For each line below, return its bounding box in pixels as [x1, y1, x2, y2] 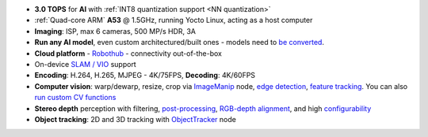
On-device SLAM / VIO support [34, 59, 136, 68]
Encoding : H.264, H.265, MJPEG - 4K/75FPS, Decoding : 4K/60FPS [34, 71, 256, 80]
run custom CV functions [34, 93, 117, 102]
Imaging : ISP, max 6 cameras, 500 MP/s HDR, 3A [34, 26, 197, 35]
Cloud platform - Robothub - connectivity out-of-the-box [34, 48, 222, 58]
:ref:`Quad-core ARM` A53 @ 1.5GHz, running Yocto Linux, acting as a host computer [34, 16, 313, 25]
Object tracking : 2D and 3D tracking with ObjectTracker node [34, 114, 237, 124]
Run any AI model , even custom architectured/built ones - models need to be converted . [34, 38, 325, 47]
